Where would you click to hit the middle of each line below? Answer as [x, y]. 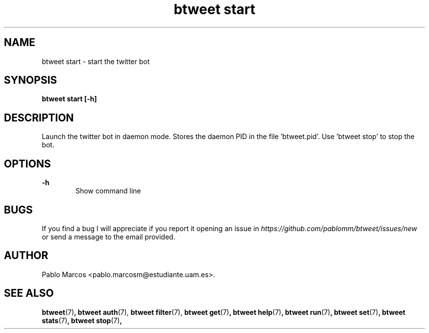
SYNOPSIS [31, 80]
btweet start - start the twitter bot [96, 61]
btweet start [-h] [69, 99]
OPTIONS [27, 164]
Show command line [108, 191]
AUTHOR [26, 256]
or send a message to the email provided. [108, 237]
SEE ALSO [29, 293]
